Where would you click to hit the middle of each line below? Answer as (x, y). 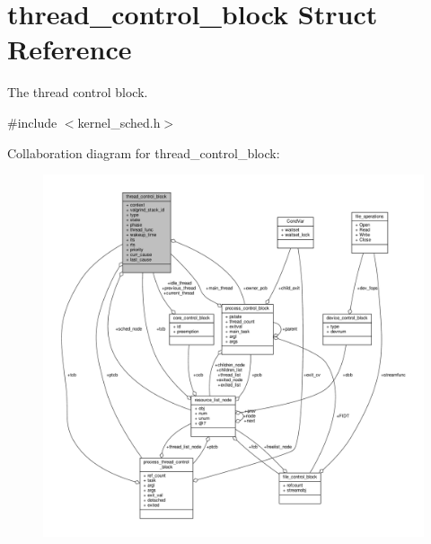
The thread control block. (78, 92)
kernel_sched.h (119, 122)
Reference (70, 49)
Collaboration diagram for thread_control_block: (144, 152)
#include (32, 122)
